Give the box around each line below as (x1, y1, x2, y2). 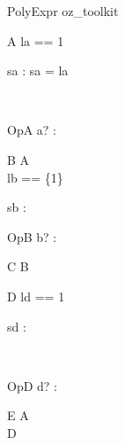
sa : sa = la (7, 61, 69, 80)
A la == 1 (7, 31, 64, 50)
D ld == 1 (7, 286, 65, 305)
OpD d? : (7, 376, 57, 394)
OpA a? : (7, 121, 57, 139)
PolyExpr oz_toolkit (7, 2, 119, 20)
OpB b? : (7, 227, 57, 246)
